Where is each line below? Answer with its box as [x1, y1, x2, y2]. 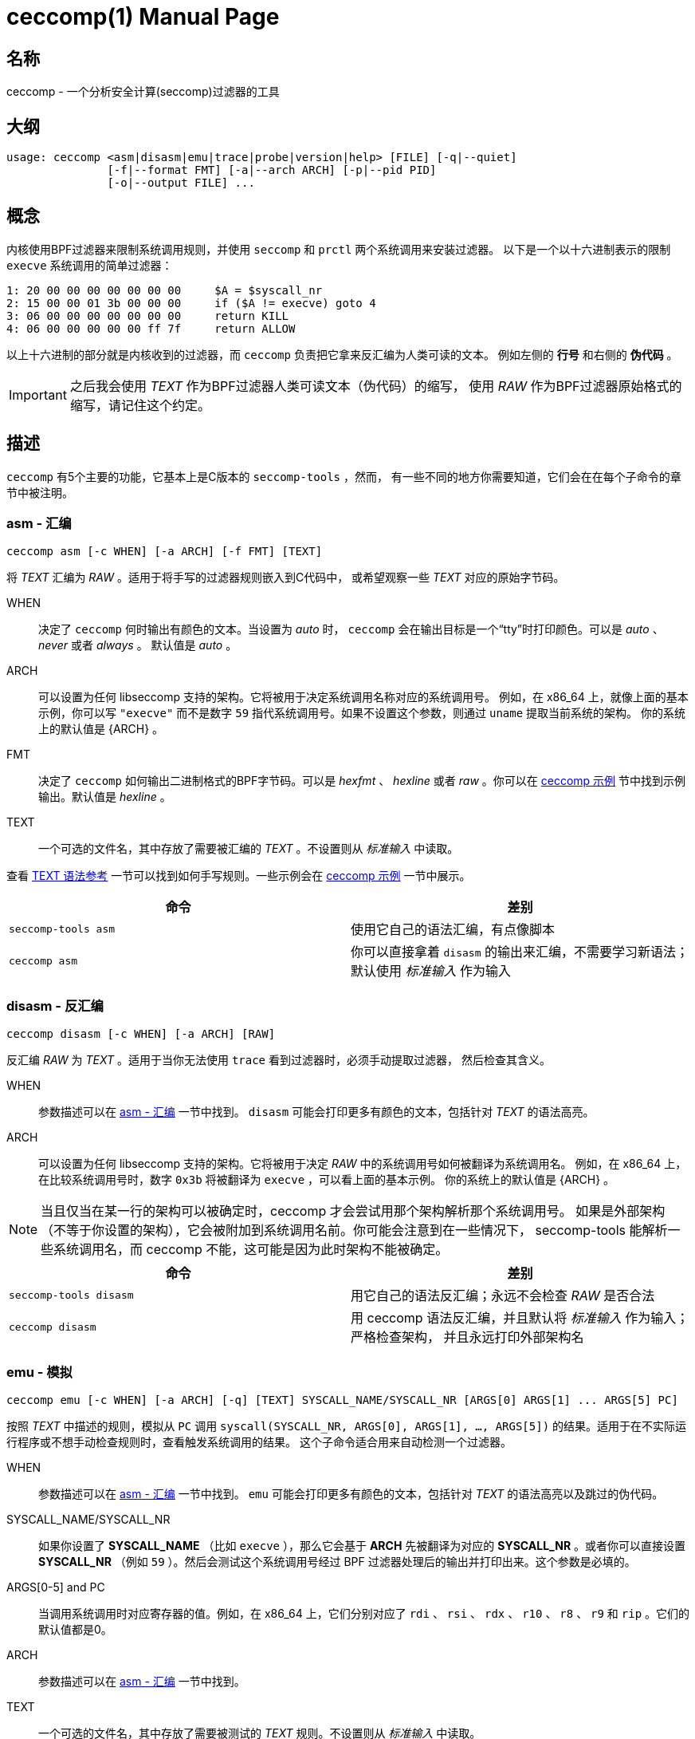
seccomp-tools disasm [9, 1288, 134, 1301]
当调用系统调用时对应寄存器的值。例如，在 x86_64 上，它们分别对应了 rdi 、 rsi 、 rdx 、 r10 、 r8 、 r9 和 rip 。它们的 [38, 1606, 690, 1620]
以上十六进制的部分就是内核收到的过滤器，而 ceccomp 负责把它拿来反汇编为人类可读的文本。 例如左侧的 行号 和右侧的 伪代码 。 [6, 347, 678, 361]
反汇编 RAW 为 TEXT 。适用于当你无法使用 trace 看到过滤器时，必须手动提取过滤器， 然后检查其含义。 [6, 1053, 551, 1067]
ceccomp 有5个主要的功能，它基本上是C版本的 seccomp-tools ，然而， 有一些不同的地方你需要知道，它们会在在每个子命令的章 [6, 469, 681, 483]
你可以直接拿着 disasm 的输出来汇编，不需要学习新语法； [351, 944, 689, 960]
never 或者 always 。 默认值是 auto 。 [38, 638, 238, 653]
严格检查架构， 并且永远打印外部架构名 [351, 1329, 584, 1346]
